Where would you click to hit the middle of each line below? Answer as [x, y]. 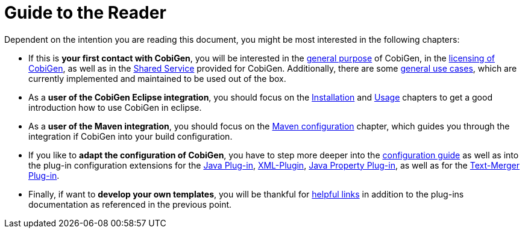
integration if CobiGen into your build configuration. [130, 136]
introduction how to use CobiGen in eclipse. [115, 107]
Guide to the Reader [85, 13]
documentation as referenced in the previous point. [130, 204]
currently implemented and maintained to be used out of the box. [157, 78]
